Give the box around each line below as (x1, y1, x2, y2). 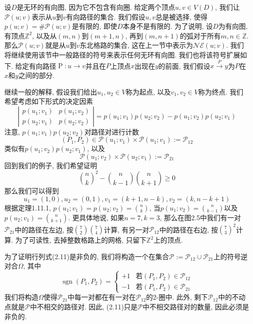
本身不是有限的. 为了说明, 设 (123, 21, 213, 31)
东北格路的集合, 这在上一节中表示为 (80, 40, 193, 50)
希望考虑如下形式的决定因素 (4, 96, 93, 106)
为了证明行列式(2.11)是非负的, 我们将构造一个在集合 (4, 251, 169, 261)
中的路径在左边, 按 (15, 224, 73, 234)
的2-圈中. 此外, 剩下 (146, 292, 208, 302)
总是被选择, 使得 (155, 11, 208, 21)
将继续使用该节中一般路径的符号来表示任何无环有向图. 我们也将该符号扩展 (4, 49, 240, 59)
